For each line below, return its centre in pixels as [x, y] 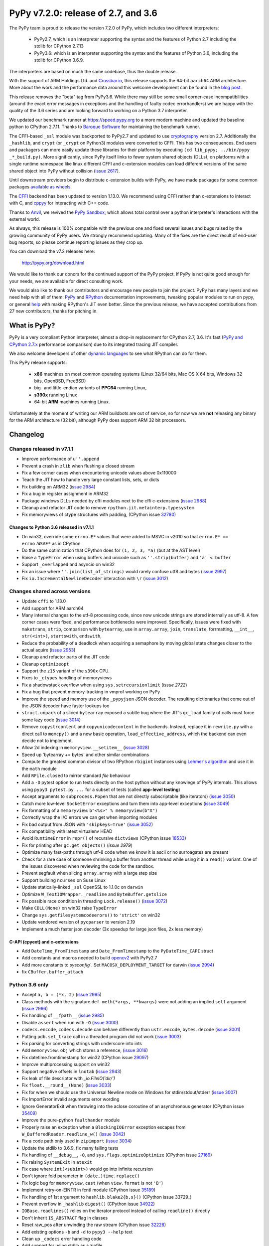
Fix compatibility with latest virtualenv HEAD [67, 831]
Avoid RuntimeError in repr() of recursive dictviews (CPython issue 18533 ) [104, 838]
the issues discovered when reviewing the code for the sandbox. [88, 866]
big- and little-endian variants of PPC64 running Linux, [90, 388]
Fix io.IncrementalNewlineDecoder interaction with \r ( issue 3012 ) [95, 579]
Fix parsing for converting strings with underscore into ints [82, 1043]
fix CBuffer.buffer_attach [53, 972]
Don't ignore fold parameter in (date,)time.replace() [81, 1176]
